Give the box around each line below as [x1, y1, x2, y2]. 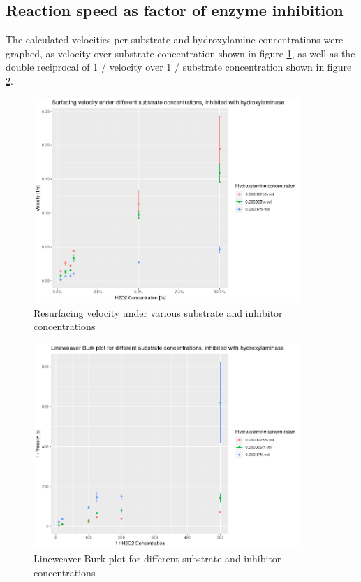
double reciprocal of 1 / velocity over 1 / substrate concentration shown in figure [6, 59, 352, 74]
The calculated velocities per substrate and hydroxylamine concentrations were [6, 32, 344, 47]
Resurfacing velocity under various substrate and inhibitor [34, 305, 283, 320]
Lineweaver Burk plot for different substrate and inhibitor [34, 551, 281, 565]
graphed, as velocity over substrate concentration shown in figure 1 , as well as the [6, 45, 355, 60]
